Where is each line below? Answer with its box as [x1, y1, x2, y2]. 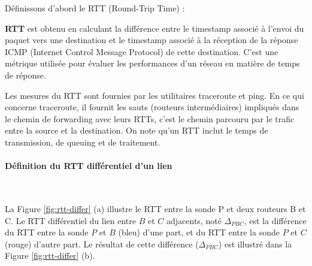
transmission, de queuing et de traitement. [5, 135, 160, 148]
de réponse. [5, 68, 46, 81]
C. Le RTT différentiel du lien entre [5, 214, 137, 226]
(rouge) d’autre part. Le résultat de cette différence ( [5, 237, 199, 250]
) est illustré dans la [218, 237, 292, 250]
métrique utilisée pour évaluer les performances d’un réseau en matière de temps [5, 57, 300, 69]
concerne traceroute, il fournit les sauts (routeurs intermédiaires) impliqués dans [5, 101, 299, 113]
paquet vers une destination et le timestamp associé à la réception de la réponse [5, 34, 298, 46]
